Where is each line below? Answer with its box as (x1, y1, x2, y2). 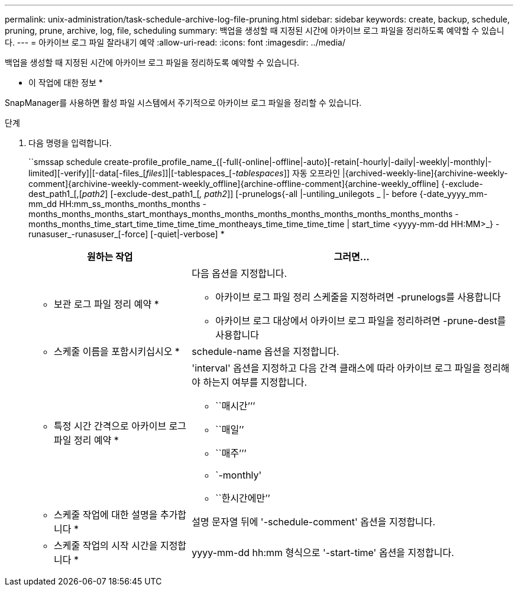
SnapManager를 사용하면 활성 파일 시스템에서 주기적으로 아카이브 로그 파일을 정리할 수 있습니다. (5, 98, 362, 108)
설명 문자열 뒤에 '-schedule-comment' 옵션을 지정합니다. (192, 516, 436, 528)
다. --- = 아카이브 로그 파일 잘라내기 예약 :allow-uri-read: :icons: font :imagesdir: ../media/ (5, 37, 345, 47)
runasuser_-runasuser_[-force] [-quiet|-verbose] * (28, 229, 225, 239)
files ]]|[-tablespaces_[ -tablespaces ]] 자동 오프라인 (145, 168, 341, 178)
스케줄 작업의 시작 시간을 (54, 540, 158, 551)
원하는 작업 (86, 251, 133, 263)
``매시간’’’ (215, 400, 255, 412)
